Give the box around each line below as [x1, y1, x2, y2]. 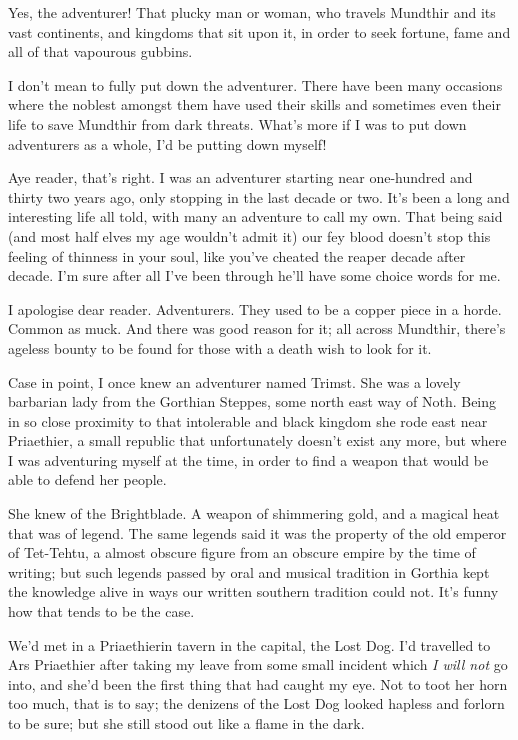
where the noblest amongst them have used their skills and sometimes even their [8, 94, 501, 115]
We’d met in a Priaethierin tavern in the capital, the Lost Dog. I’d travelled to [8, 634, 491, 655]
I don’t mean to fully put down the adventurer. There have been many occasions [8, 74, 503, 95]
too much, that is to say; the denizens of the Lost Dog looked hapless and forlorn [8, 693, 505, 714]
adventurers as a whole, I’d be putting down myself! [8, 133, 327, 154]
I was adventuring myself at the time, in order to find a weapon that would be [8, 449, 489, 470]
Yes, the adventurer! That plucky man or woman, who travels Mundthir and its [8, 2, 496, 22]
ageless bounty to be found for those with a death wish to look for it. [8, 337, 432, 358]
